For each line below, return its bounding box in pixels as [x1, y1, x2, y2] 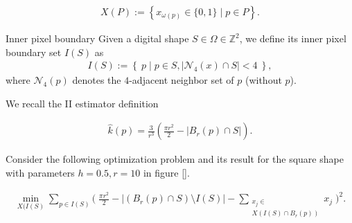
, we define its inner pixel [239, 31, 346, 46]
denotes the [72, 73, 121, 87]
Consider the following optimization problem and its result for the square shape [6, 152, 344, 166]
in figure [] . [143, 166, 190, 180]
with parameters [6, 166, 75, 180]
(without [245, 73, 282, 87]
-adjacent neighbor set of [129, 73, 234, 87]
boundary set [6, 44, 62, 59]
